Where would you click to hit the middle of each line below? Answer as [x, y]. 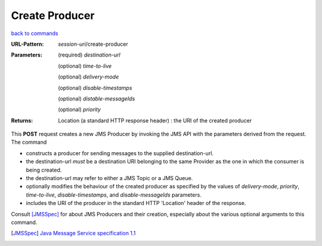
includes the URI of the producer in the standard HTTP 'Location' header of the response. [136, 203]
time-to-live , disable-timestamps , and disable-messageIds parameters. [114, 195]
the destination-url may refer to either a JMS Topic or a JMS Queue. [109, 178]
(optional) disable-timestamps [95, 88]
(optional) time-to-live [85, 66]
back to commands [35, 33]
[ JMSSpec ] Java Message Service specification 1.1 [73, 233]
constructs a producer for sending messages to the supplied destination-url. [120, 153]
